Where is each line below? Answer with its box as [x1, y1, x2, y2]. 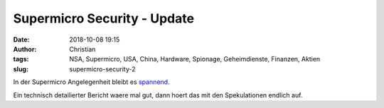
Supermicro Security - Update [13, 11, 195, 26]
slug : [13, 64, 28, 73]
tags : [13, 55, 29, 64]
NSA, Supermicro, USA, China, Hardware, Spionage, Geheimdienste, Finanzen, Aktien [69, 55, 321, 64]
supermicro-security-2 [69, 64, 136, 73]
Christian [69, 44, 96, 53]
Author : [13, 44, 37, 53]
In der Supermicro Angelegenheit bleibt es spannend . [13, 78, 170, 86]
